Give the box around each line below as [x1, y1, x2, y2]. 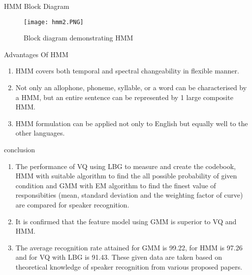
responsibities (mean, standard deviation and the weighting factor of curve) [15, 190, 243, 200]
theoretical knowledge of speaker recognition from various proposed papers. [15, 261, 243, 272]
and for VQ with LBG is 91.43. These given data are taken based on [15, 252, 222, 262]
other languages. [15, 128, 65, 138]
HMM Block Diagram [4, 1, 69, 11]
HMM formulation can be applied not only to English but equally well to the [15, 118, 248, 128]
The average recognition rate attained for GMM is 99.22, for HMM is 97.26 [15, 242, 243, 252]
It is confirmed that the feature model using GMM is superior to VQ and [15, 216, 237, 226]
